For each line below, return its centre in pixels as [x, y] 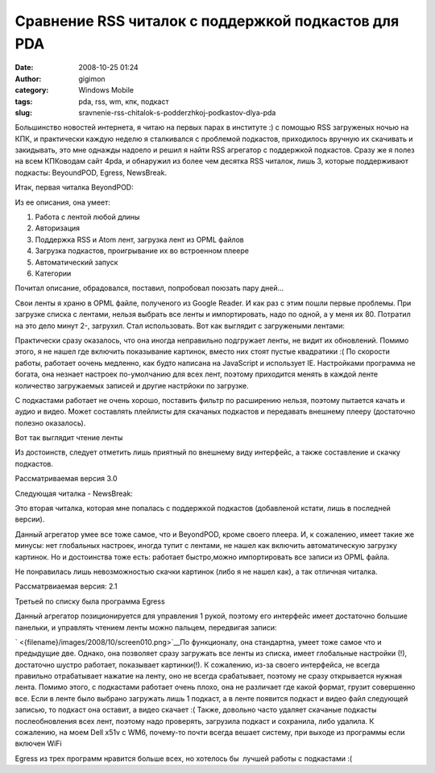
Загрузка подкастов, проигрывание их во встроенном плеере [142, 251]
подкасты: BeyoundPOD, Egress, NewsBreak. [91, 172]
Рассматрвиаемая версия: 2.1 [66, 586]
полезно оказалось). [50, 422]
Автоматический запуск [77, 262]
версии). [30, 519]
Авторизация [58, 228]
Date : [24, 68]
